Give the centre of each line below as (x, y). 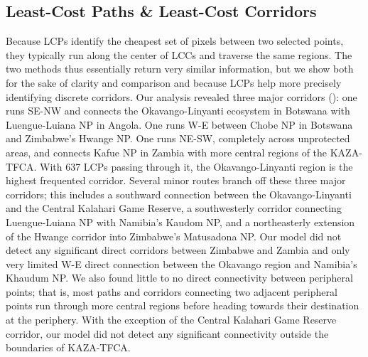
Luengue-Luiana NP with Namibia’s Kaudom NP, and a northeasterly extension (180, 222)
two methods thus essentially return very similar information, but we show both (180, 69)
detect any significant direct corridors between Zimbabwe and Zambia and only (178, 250)
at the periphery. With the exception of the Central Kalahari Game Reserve (171, 320)
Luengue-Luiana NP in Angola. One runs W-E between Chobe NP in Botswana (179, 124)
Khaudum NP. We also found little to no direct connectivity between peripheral (179, 278)
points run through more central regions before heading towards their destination (183, 305)
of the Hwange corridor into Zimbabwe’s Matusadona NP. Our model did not (174, 236)
